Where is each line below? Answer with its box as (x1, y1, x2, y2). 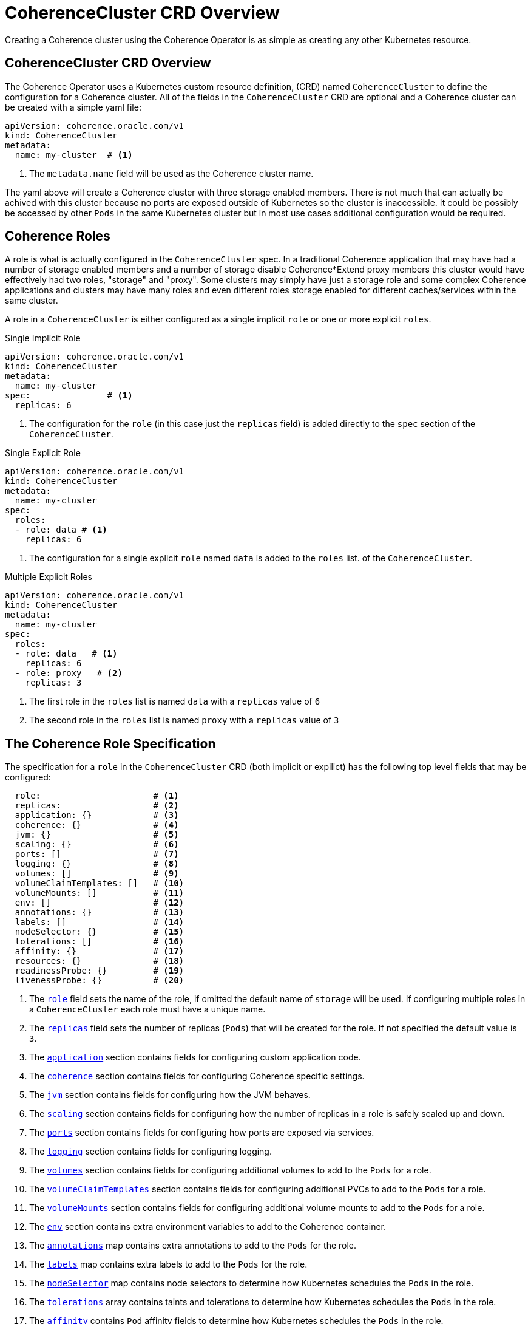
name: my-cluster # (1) (15, 149, 133, 160)
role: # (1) (15, 791, 179, 801)
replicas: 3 (25, 678, 82, 688)
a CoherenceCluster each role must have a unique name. (29, 1004, 266, 1015)
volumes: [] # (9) (15, 868, 179, 879)
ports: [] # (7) (15, 849, 179, 859)
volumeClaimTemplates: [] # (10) (15, 878, 184, 889)
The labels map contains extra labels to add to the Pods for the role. (29, 1259, 308, 1270)
